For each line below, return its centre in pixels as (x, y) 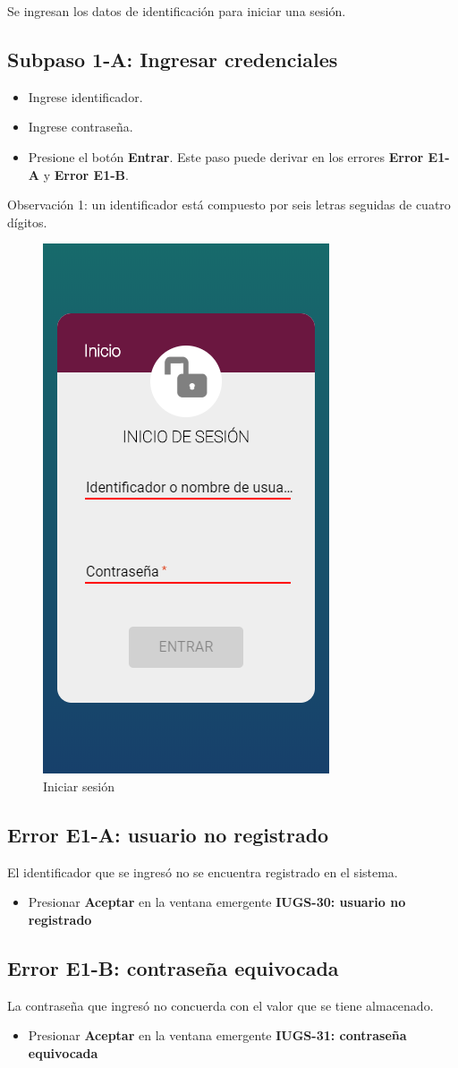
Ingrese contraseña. (81, 127)
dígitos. (27, 222)
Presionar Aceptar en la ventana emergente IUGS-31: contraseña (217, 1035)
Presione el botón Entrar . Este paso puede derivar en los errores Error (226, 156)
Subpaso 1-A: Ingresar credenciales (173, 59)
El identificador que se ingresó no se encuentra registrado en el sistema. (203, 871)
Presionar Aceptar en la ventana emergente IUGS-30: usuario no (217, 902)
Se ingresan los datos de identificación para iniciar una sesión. (177, 11)
